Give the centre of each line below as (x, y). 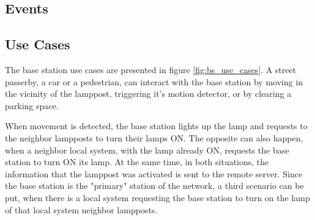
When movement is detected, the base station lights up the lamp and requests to (156, 126)
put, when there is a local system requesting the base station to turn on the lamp (157, 197)
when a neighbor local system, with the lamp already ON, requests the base (147, 150)
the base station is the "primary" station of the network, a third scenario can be (154, 186)
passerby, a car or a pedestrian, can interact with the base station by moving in (154, 81)
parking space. (32, 105)
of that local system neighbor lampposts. (81, 209)
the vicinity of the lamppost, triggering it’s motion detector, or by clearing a (148, 94)
